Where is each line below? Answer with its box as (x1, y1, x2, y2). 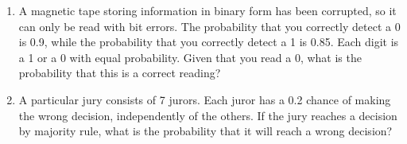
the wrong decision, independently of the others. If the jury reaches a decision (18, 107, 397, 123)
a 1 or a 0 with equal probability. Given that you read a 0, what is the (18, 49, 362, 65)
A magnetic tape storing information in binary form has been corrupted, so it (18, 2, 397, 18)
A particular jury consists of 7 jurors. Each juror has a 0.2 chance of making (18, 91, 391, 107)
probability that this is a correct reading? (18, 64, 221, 81)
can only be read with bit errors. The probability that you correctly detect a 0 (18, 18, 401, 34)
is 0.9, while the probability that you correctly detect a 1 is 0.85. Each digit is (18, 33, 399, 50)
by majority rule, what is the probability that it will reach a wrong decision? (18, 123, 393, 139)
